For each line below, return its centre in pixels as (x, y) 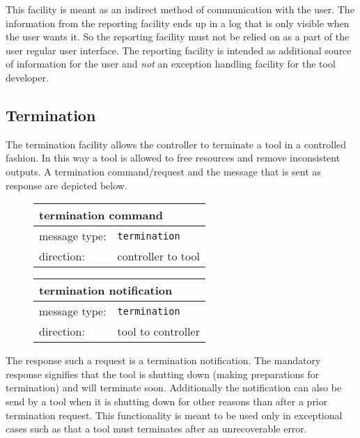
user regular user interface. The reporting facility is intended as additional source (179, 50)
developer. (27, 77)
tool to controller (158, 331)
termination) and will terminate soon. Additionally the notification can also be (174, 388)
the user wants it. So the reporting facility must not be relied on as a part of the (178, 37)
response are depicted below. (66, 185)
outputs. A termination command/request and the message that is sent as (163, 171)
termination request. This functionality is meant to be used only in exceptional (174, 415)
